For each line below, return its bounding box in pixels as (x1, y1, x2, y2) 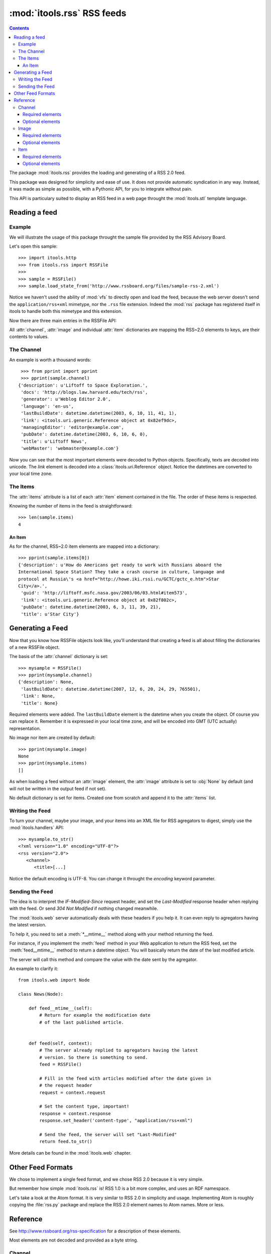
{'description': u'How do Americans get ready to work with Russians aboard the (18, 562, 222, 568)
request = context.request (39, 1089, 106, 1095)
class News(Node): (18, 991, 64, 997)
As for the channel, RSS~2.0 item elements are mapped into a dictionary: (9, 543, 160, 549)
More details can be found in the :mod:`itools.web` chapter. (9, 1150, 131, 1156)
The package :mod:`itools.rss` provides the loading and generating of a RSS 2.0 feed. (9, 170, 186, 176)
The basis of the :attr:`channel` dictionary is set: (9, 654, 108, 660)
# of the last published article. (39, 1019, 124, 1025)
